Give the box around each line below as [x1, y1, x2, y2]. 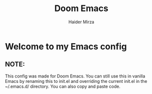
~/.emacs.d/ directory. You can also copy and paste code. [5, 83, 121, 89]
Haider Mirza [68, 19, 94, 25]
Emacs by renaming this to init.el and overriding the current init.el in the [5, 78, 148, 84]
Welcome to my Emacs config [5, 41, 127, 52]
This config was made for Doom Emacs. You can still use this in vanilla [5, 73, 145, 79]
